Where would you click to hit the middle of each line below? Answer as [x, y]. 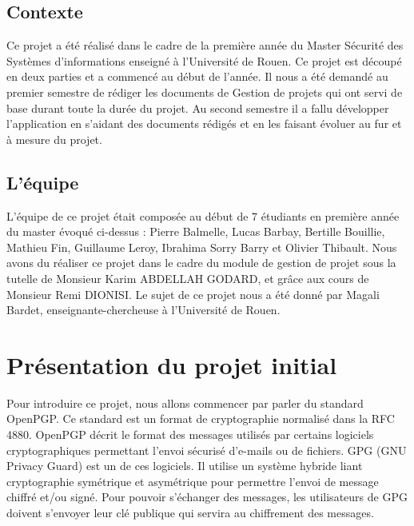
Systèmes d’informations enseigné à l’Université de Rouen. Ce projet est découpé [204, 60]
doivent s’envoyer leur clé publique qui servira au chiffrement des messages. [190, 512]
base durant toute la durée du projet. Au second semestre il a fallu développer [198, 108]
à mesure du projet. [54, 139]
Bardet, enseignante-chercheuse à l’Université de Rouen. [143, 310]
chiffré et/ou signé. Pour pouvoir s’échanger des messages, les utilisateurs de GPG [207, 497]
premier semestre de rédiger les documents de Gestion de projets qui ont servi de [205, 92]
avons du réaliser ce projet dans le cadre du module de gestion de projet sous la [201, 263]
